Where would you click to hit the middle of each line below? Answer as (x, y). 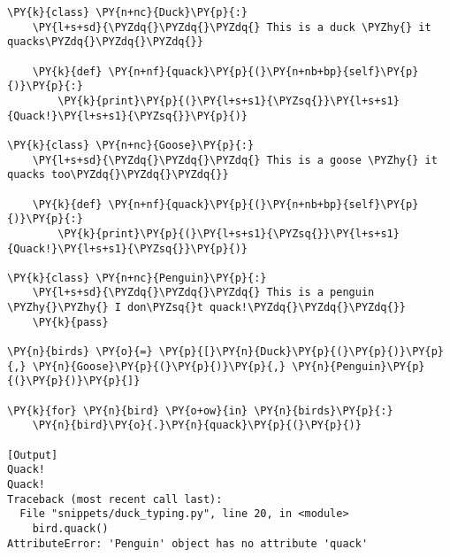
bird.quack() (70, 528)
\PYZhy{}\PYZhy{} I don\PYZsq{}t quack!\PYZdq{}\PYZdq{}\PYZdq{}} (207, 308)
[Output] (33, 455)
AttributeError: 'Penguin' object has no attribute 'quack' (188, 543)
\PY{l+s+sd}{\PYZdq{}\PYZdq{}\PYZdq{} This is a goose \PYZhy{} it (235, 160)
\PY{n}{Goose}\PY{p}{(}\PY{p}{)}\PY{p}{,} (159, 366)
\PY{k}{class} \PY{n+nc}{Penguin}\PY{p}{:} (137, 278)
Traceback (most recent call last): (115, 499)
